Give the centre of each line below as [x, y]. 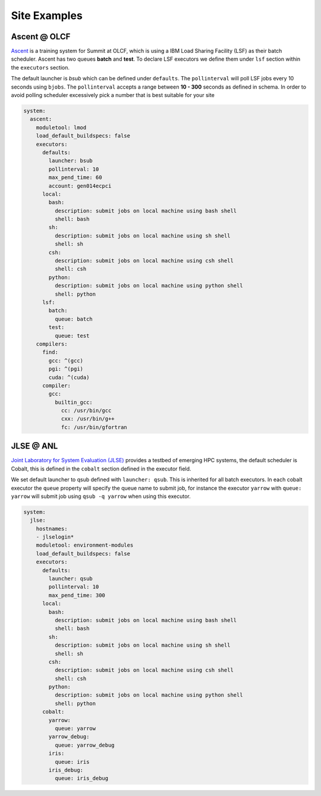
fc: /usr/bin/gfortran [94, 427]
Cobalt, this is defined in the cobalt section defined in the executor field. [101, 468]
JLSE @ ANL [34, 446]
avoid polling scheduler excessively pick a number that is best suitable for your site [113, 95]
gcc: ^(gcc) [66, 361]
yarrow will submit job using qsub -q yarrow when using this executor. [101, 496]
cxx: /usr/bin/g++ [88, 419]
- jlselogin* [55, 537]
